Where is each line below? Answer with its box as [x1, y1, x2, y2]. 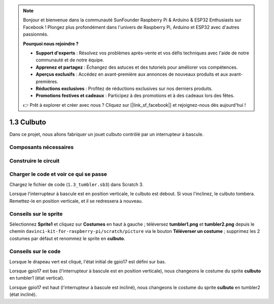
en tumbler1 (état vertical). [9, 275, 64, 281]
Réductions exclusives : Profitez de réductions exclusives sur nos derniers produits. [36, 85, 213, 92]
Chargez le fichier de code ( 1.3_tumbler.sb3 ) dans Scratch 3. [9, 181, 144, 188]
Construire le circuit [9, 157, 60, 164]
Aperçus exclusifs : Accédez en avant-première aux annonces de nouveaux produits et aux [36, 71, 228, 77]
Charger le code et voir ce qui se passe [9, 171, 108, 178]
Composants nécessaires [9, 144, 74, 151]
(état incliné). [9, 291, 37, 297]
